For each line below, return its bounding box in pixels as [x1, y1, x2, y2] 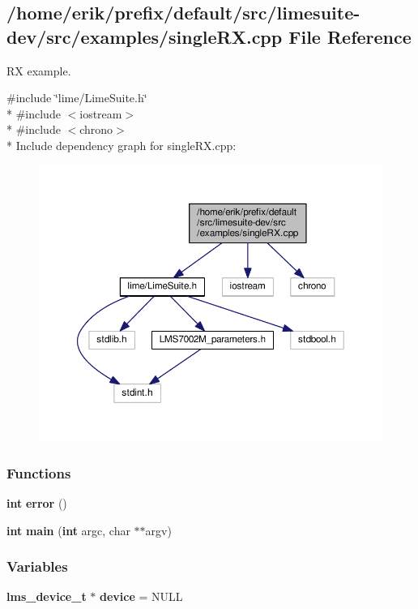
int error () [6, 495, 67, 512]
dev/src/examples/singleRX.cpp [6, 24, 283, 49]
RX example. [6, 62, 71, 79]
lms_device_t [6, 588, 87, 605]
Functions [6, 462, 71, 482]
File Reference [288, 24, 412, 49]
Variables [6, 556, 68, 577]
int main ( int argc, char [6, 521, 130, 538]
